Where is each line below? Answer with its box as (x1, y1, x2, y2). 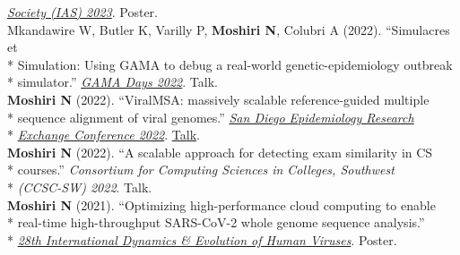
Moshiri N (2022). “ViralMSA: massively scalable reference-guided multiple (7, 89, 430, 108)
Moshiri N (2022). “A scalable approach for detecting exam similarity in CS (7, 142, 433, 161)
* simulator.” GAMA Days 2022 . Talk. (7, 72, 218, 91)
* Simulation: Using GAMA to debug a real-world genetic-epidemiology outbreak (7, 55, 453, 73)
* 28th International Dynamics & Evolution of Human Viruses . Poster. (7, 230, 397, 249)
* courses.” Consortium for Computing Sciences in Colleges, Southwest (7, 160, 395, 179)
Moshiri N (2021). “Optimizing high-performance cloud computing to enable (7, 195, 436, 214)
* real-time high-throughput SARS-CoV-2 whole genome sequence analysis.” (7, 213, 425, 232)
